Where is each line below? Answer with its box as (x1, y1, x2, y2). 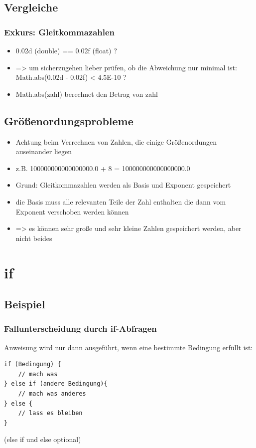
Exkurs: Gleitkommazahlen (4, 25, 115, 38)
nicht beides (15, 232, 52, 243)
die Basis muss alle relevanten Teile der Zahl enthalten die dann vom (15, 196, 226, 207)
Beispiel (4, 296, 45, 312)
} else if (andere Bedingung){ (4, 380, 108, 388)
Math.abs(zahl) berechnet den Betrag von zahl (15, 88, 158, 99)
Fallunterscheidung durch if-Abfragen (4, 322, 157, 335)
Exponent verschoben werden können (15, 206, 129, 217)
